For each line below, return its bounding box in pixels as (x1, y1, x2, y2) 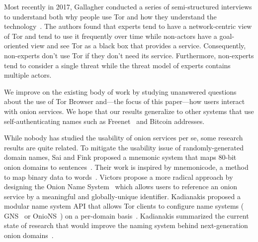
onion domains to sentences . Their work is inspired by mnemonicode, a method (4, 161, 249, 172)
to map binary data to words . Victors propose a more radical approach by (4, 171, 233, 182)
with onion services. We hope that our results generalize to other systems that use (4, 106, 254, 116)
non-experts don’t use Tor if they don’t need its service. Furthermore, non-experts (4, 50, 254, 60)
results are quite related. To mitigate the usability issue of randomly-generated (4, 142, 244, 152)
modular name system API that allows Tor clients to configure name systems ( (4, 201, 244, 211)
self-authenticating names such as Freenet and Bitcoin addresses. (4, 116, 205, 126)
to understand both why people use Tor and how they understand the (4, 11, 217, 21)
